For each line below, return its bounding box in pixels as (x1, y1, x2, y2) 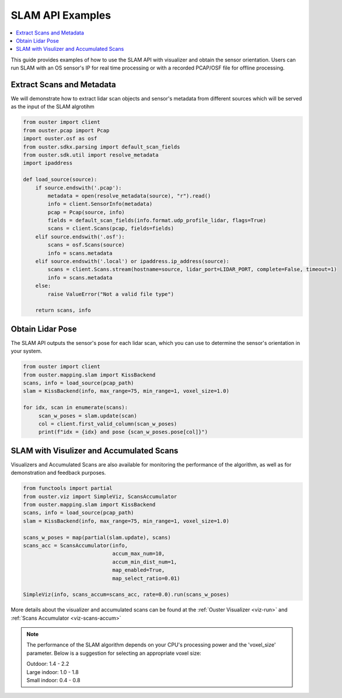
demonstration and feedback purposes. (11, 469, 106, 476)
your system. (11, 348, 43, 355)
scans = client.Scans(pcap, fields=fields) (47, 225, 175, 232)
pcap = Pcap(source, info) (47, 209, 125, 216)
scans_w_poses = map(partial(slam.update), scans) (23, 534, 172, 541)
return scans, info (35, 307, 92, 314)
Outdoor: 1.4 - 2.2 (26, 661, 69, 668)
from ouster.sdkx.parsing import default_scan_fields (23, 143, 180, 150)
